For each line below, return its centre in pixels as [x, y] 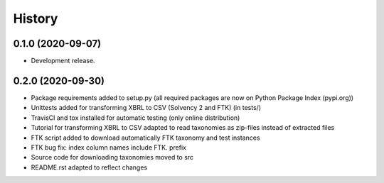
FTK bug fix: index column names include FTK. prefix [108, 147]
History [36, 18]
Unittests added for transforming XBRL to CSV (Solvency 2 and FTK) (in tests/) [146, 108]
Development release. [63, 61]
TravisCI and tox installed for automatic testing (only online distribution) [135, 118]
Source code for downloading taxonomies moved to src [112, 157]
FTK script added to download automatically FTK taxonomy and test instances [145, 138]
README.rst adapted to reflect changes [89, 167]
